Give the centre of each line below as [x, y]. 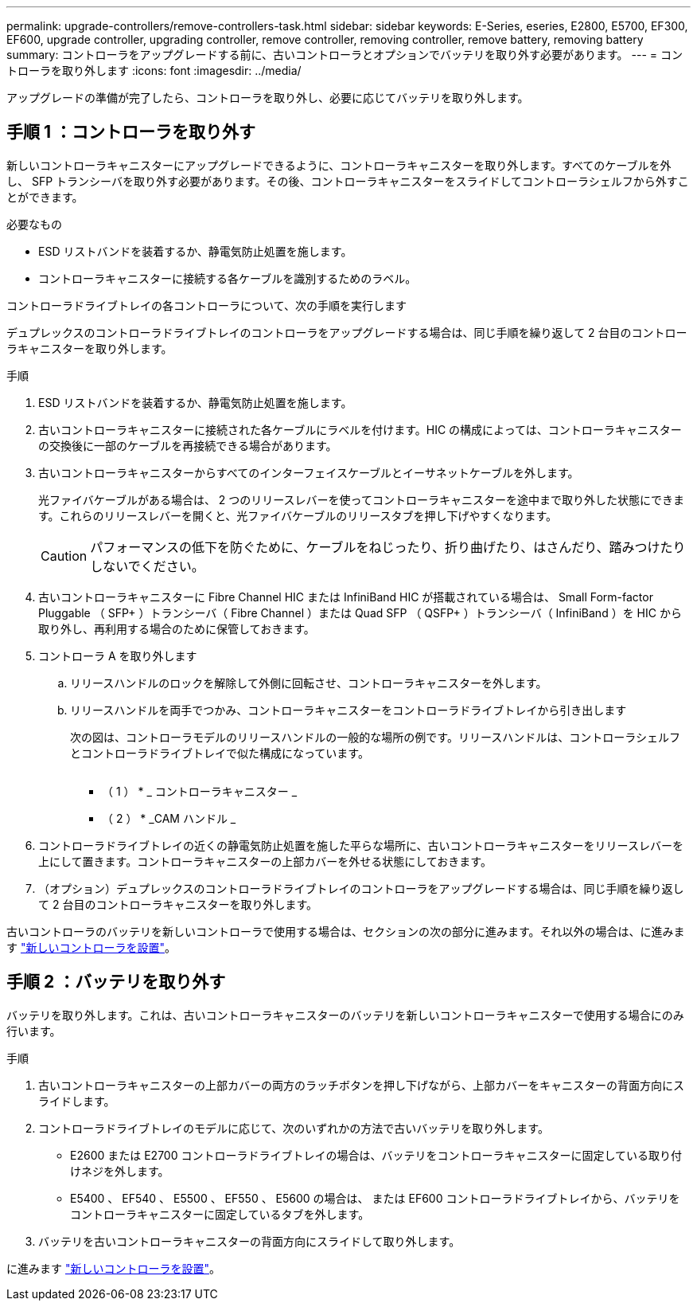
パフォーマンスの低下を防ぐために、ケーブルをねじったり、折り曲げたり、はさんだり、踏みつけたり [388, 547]
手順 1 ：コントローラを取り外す [131, 132]
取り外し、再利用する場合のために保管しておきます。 [177, 628]
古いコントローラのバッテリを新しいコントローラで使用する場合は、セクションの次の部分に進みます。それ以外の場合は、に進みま [346, 931]
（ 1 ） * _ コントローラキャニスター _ [200, 791]
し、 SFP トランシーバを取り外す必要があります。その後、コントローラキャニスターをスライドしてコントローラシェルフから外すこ [348, 181]
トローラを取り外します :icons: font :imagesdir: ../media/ [154, 70]
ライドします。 [77, 1101]
